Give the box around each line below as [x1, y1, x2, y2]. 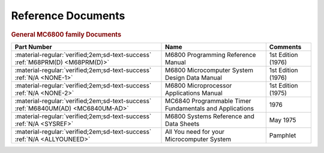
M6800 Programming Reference [165, 50, 256, 59]
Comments [269, 43, 302, 51]
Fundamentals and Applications [165, 104, 254, 112]
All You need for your [165, 127, 225, 136]
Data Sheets [165, 119, 200, 128]
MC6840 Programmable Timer [165, 97, 251, 105]
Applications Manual [165, 89, 223, 97]
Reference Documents [11, 9, 125, 22]
